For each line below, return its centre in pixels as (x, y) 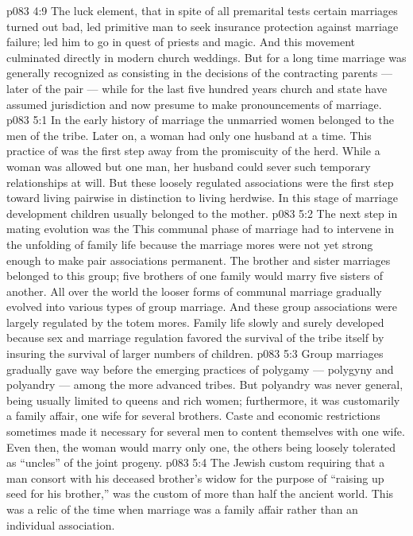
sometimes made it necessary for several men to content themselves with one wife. (206, 431)
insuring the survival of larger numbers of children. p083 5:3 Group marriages (195, 353)
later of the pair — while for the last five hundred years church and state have (197, 88)
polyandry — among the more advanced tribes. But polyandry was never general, (205, 385)
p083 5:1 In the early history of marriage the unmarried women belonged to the (200, 120)
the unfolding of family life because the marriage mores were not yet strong (190, 244)
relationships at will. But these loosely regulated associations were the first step (200, 182)
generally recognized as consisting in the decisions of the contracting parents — (199, 73)
